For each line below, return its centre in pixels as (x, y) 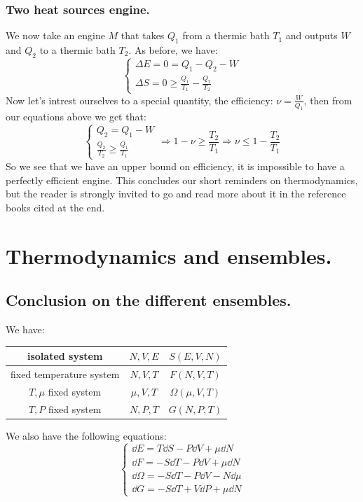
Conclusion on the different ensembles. (149, 300)
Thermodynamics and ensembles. (169, 255)
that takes (143, 35)
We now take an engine (55, 35)
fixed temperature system (65, 374)
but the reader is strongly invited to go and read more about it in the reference (176, 194)
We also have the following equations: (86, 435)
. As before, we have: (173, 50)
